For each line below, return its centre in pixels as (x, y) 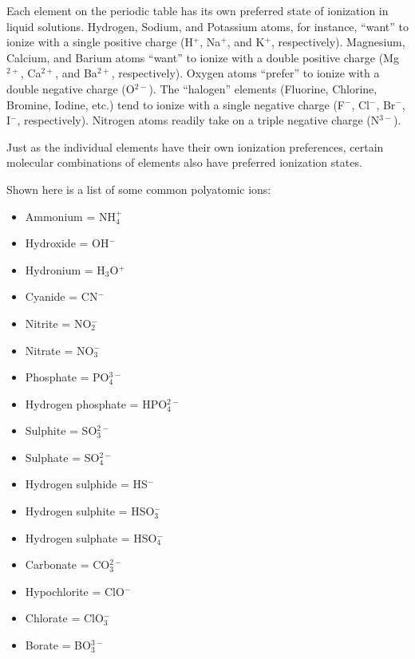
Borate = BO (58, 645)
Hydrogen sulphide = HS (86, 484)
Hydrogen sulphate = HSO (91, 537)
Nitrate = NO (59, 350)
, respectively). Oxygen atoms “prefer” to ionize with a (245, 73)
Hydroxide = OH (67, 243)
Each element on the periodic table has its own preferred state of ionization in (198, 10)
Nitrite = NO (58, 323)
